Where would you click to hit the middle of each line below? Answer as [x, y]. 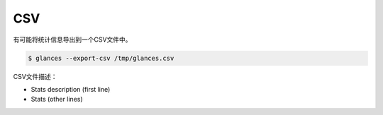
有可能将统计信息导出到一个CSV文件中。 [72, 40]
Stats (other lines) [57, 99]
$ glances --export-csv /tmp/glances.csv [101, 58]
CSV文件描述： [35, 76]
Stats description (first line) [71, 89]
